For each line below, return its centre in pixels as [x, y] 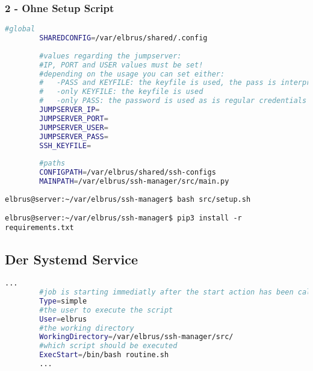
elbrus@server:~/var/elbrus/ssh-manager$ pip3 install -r [123, 218]
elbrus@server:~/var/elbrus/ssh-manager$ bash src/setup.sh [128, 199]
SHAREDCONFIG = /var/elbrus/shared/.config [123, 38]
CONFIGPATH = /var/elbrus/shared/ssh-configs [128, 173]
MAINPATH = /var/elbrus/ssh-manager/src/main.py [134, 182]
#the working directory [87, 328]
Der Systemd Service [72, 259]
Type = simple [63, 301]
